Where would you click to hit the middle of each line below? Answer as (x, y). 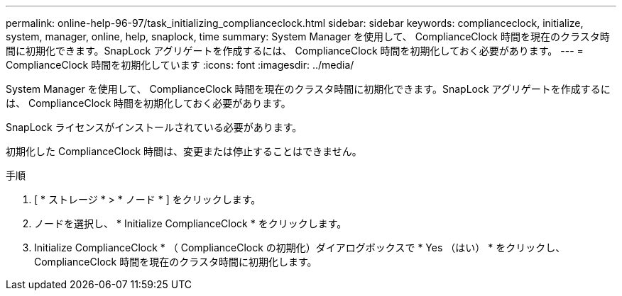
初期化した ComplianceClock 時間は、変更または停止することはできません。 (184, 151)
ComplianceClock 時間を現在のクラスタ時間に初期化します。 (176, 262)
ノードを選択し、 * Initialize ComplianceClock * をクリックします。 (191, 223)
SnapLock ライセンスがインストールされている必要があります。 (154, 127)
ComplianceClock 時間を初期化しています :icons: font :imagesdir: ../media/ (180, 65)
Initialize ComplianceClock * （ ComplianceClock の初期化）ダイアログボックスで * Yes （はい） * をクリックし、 (300, 247)
